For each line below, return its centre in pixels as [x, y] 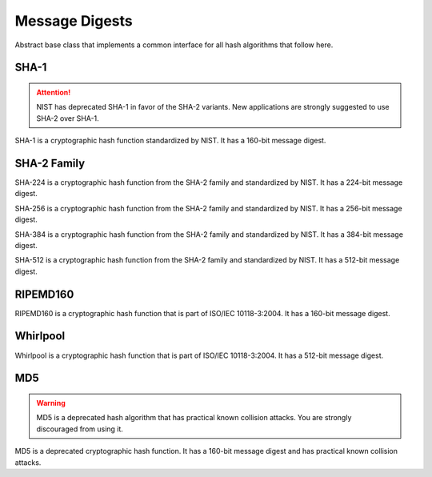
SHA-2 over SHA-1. [68, 118]
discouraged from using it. [80, 429]
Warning [51, 403]
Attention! [54, 92]
